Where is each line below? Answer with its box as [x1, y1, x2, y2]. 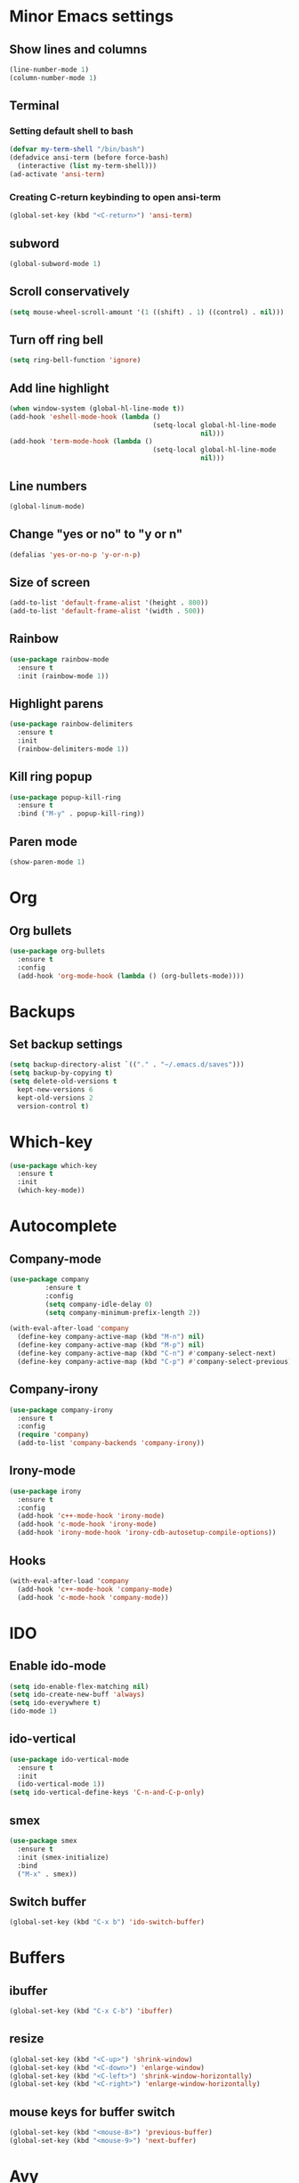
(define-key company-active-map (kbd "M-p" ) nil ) [17, 1341, 205, 1350]
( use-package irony [9, 1487, 82, 1496]
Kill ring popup [9, 769, 93, 784]
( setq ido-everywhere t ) [9, 1699, 101, 1708]
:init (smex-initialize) [17, 1853, 109, 1862]
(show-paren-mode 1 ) [9, 857, 86, 867]
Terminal [9, 98, 60, 113]
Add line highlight [9, 380, 109, 395]
